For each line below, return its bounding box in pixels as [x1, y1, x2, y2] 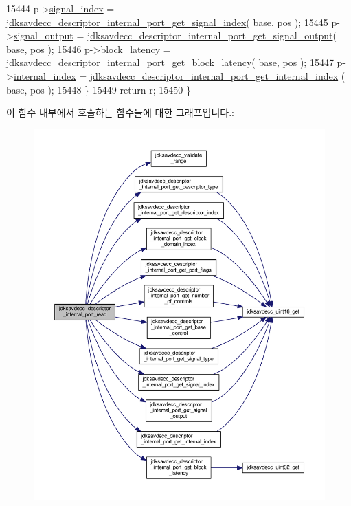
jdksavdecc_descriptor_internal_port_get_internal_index [89, 68, 339, 82]
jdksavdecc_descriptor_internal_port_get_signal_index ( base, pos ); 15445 [6, 14, 328, 29]
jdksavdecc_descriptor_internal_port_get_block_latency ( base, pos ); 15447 [6, 55, 334, 69]
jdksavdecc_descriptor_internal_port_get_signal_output [87, 28, 333, 43]
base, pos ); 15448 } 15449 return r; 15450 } [6, 82, 192, 96]
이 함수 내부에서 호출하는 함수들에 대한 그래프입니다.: [6, 105, 234, 120]
